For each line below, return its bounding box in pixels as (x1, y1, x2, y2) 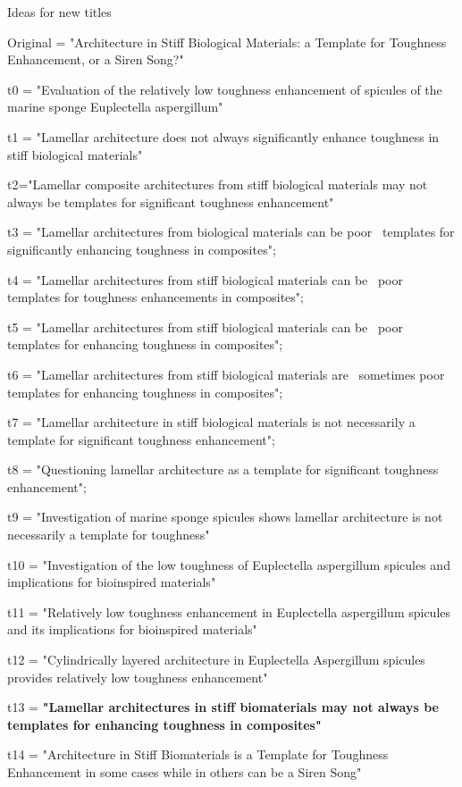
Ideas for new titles (7, 3, 112, 21)
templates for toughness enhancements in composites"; (7, 288, 304, 306)
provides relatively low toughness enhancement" (7, 667, 268, 686)
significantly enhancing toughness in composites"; (7, 239, 276, 258)
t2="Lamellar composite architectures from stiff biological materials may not (7, 175, 428, 194)
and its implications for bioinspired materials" (7, 620, 257, 639)
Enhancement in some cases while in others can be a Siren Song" (7, 763, 362, 781)
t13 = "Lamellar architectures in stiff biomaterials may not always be (7, 698, 439, 716)
